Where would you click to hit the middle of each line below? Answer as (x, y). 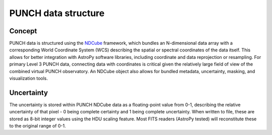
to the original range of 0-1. (38, 126)
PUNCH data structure (57, 13)
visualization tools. (28, 79)
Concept (23, 31)
